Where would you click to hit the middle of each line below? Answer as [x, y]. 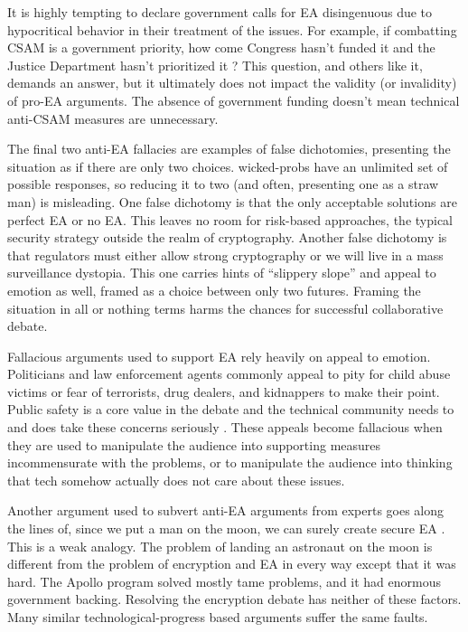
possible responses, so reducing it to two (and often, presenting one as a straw [223, 184]
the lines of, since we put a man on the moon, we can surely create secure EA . [226, 528]
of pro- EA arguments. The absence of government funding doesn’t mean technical [234, 100]
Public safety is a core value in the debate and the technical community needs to [231, 409]
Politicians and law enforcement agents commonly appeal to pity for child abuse [229, 374]
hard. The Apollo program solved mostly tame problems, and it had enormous [225, 581]
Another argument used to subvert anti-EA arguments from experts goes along [226, 510]
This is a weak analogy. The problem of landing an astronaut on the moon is [220, 546]
